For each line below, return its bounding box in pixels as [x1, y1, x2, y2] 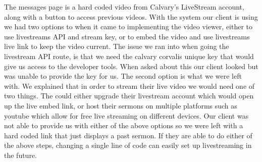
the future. [4, 149, 37, 160]
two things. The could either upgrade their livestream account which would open [4, 90, 254, 101]
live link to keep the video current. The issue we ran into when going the [4, 41, 229, 51]
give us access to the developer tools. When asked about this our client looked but [4, 61, 258, 71]
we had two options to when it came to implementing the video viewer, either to [4, 21, 253, 32]
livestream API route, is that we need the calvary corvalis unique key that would [4, 50, 254, 61]
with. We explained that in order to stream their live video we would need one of [4, 80, 255, 91]
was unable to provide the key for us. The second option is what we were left [4, 71, 242, 81]
